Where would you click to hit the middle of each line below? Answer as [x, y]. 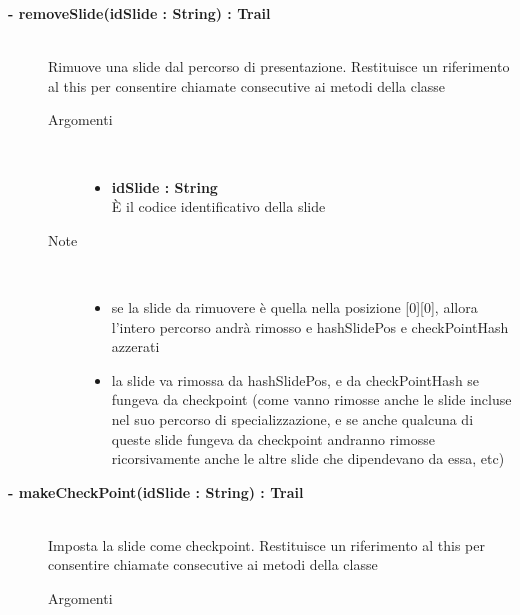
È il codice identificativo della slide [218, 206]
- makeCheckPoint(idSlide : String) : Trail [156, 491]
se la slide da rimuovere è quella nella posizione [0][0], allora [294, 306]
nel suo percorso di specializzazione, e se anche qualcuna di [292, 418]
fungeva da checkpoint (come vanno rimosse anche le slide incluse [311, 399]
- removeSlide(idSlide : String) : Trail [139, 13]
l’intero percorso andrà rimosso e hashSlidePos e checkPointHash [310, 326]
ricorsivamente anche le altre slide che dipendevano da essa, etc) [308, 458]
